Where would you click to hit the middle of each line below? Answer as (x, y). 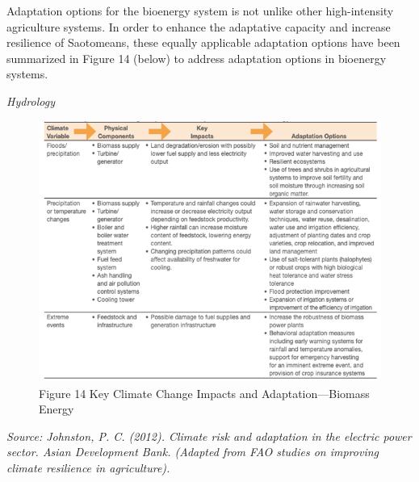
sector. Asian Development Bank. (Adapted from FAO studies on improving (193, 452)
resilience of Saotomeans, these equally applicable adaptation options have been (203, 42)
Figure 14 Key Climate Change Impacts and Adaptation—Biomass (204, 393)
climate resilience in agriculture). (88, 467)
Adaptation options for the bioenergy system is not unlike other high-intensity (200, 10)
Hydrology (31, 101)
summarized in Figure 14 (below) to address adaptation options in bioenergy (197, 58)
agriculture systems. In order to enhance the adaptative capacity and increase (199, 26)
